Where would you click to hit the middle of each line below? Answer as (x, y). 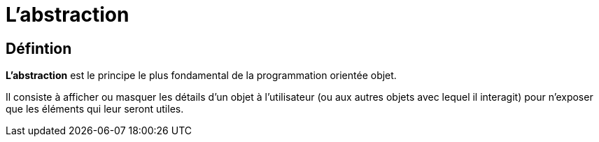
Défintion (39, 48)
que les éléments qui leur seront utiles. (95, 109)
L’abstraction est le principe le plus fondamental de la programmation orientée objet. (201, 76)
